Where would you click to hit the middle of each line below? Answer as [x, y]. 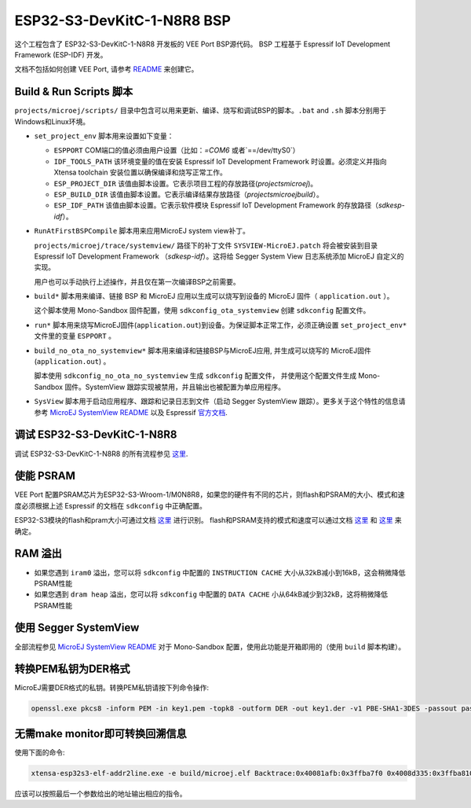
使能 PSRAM [45, 476]
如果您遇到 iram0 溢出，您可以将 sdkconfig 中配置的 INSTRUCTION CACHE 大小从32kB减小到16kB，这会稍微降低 [220, 572]
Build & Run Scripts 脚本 [74, 92]
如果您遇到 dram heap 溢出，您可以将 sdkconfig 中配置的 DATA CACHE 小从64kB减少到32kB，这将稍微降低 [211, 594]
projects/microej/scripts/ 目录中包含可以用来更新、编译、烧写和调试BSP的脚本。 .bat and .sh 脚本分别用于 [201, 111]
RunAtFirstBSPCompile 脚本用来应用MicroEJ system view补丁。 [142, 231]
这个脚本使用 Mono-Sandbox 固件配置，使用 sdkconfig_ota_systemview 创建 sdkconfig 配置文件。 [202, 310]
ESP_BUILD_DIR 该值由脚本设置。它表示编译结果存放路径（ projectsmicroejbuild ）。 [188, 194]
